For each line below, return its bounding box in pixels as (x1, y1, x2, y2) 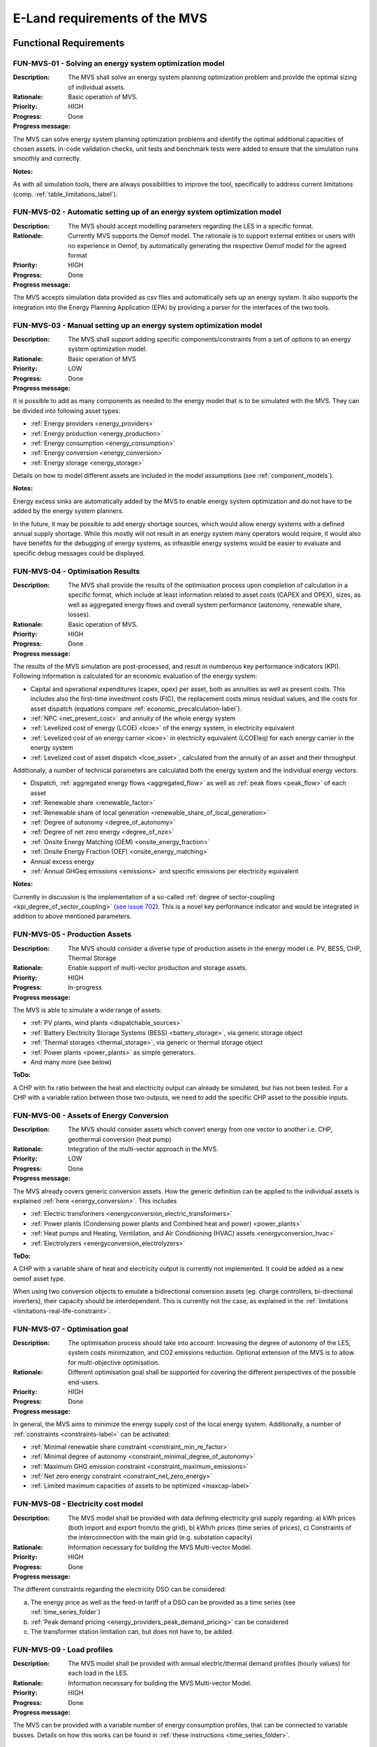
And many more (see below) (30, 1057, 112, 1066)
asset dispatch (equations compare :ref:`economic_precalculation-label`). (30, 704, 242, 713)
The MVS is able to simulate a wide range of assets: (13, 1006, 162, 1014)
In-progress (68, 983, 103, 992)
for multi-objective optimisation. (68, 1358, 160, 1366)
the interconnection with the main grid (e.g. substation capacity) (68, 1533, 253, 1542)
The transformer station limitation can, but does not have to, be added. (30, 1627, 234, 1635)
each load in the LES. (68, 1669, 129, 1677)
